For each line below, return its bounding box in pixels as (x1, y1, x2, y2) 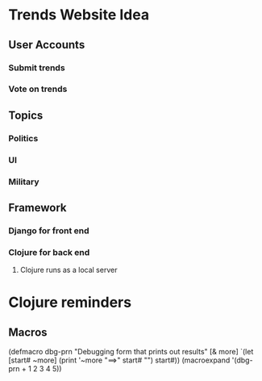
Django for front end (8, 224, 89, 236)
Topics (8, 108, 44, 122)
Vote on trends (8, 83, 68, 94)
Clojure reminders (8, 293, 131, 312)
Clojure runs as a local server (19, 265, 118, 275)
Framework (8, 200, 67, 215)
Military (8, 176, 40, 187)
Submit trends (8, 62, 66, 73)
